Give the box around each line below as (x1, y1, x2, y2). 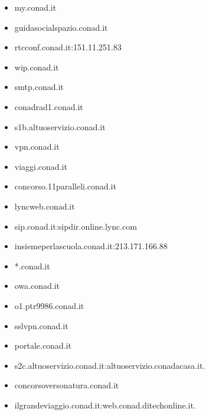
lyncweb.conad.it (14, 200, 75, 212)
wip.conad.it (14, 60, 59, 73)
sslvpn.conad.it (14, 319, 68, 332)
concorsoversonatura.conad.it (14, 379, 119, 391)
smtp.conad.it (14, 81, 64, 93)
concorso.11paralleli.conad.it (14, 180, 116, 192)
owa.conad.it (14, 279, 60, 292)
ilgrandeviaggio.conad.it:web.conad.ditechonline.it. (14, 398, 196, 411)
